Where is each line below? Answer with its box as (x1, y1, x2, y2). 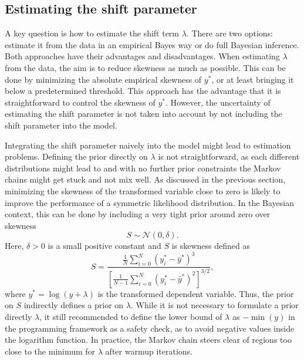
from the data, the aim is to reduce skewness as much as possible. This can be (5, 61, 286, 73)
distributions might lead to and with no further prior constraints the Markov (5, 161, 281, 174)
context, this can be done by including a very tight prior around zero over (5, 208, 271, 220)
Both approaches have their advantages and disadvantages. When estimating (5, 50, 280, 62)
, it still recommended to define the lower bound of (39, 310, 222, 322)
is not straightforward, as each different (158, 150, 300, 163)
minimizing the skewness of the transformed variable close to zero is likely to (5, 184, 281, 197)
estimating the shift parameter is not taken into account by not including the (5, 107, 282, 120)
